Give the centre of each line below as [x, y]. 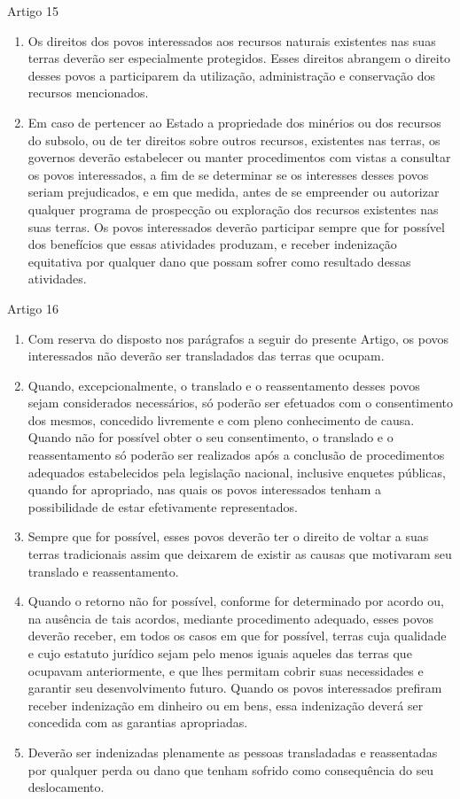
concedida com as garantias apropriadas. [138, 722]
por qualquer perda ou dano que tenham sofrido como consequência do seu [231, 769]
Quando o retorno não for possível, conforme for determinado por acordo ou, [236, 601]
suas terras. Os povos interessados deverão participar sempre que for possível [236, 226]
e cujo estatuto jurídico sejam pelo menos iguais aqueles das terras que [220, 653]
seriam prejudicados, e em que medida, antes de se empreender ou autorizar [234, 192]
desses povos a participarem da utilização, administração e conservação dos [231, 75]
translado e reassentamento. [103, 571]
